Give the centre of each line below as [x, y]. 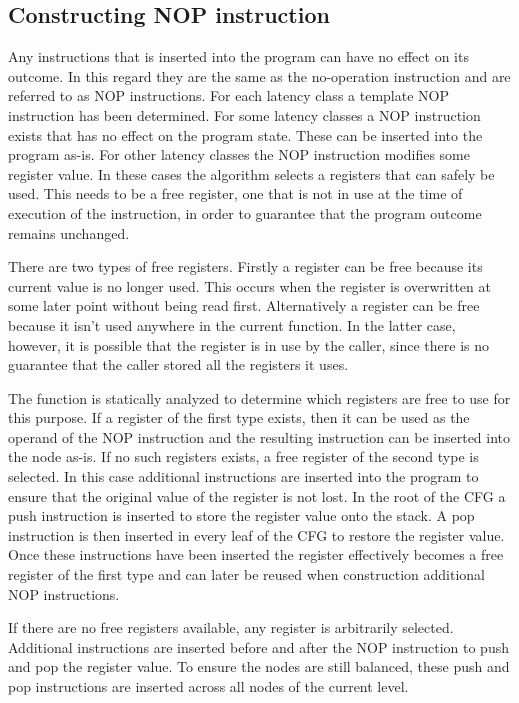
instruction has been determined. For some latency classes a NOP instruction [244, 114]
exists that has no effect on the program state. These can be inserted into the [245, 134]
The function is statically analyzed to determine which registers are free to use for [259, 397]
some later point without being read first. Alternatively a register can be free [244, 305]
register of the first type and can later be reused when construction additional [246, 574]
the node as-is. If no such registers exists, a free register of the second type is [243, 456]
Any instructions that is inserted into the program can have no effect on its [238, 56]
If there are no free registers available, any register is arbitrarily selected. [231, 627]
